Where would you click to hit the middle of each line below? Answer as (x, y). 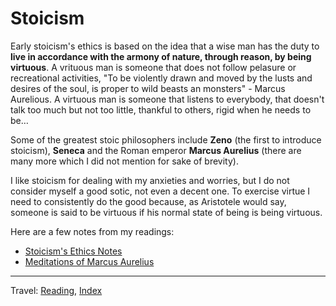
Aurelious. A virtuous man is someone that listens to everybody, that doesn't (167, 99)
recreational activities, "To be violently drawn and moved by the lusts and (161, 78)
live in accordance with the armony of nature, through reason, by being (161, 56)
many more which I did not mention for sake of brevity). (124, 161)
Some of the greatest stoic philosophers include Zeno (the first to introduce (166, 139)
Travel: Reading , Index (56, 290)
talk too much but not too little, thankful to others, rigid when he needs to (161, 109)
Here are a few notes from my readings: (92, 231)
